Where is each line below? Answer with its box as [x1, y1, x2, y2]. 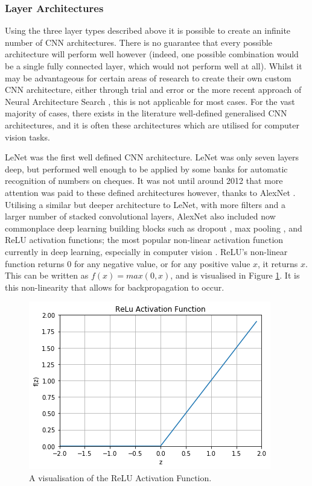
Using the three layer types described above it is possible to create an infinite [5, 24, 291, 37]
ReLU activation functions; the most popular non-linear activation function [5, 233, 284, 246]
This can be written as [5, 269, 89, 282]
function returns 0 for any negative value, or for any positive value [5, 257, 250, 270]
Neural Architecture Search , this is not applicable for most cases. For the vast [5, 95, 295, 107]
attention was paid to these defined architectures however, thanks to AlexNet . [5, 186, 296, 198]
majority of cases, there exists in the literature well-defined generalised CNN [5, 107, 287, 119]
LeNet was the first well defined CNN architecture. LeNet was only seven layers [5, 151, 299, 163]
